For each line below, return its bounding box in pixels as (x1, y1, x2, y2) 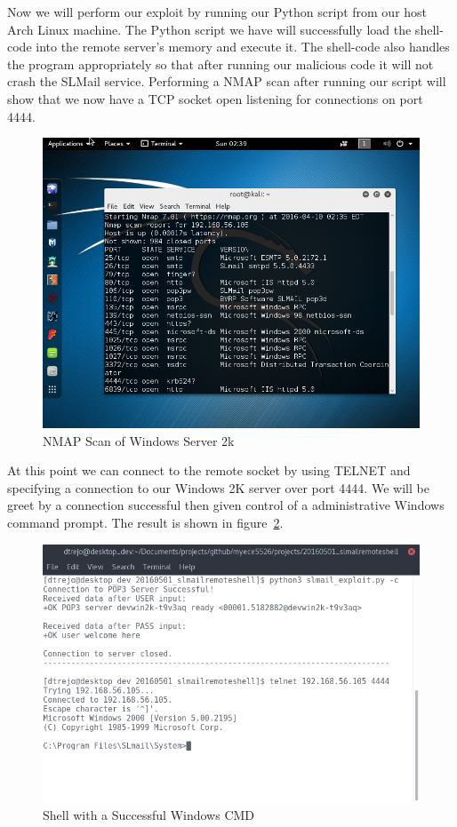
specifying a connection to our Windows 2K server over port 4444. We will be (7, 478, 429, 497)
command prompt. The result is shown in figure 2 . (7, 513, 284, 531)
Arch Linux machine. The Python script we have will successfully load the (7, 20, 412, 38)
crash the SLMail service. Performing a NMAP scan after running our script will (7, 72, 446, 91)
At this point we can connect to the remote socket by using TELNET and (7, 461, 411, 480)
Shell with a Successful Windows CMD (43, 805, 255, 823)
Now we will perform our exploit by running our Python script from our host (7, 3, 428, 20)
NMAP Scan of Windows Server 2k (43, 431, 235, 449)
